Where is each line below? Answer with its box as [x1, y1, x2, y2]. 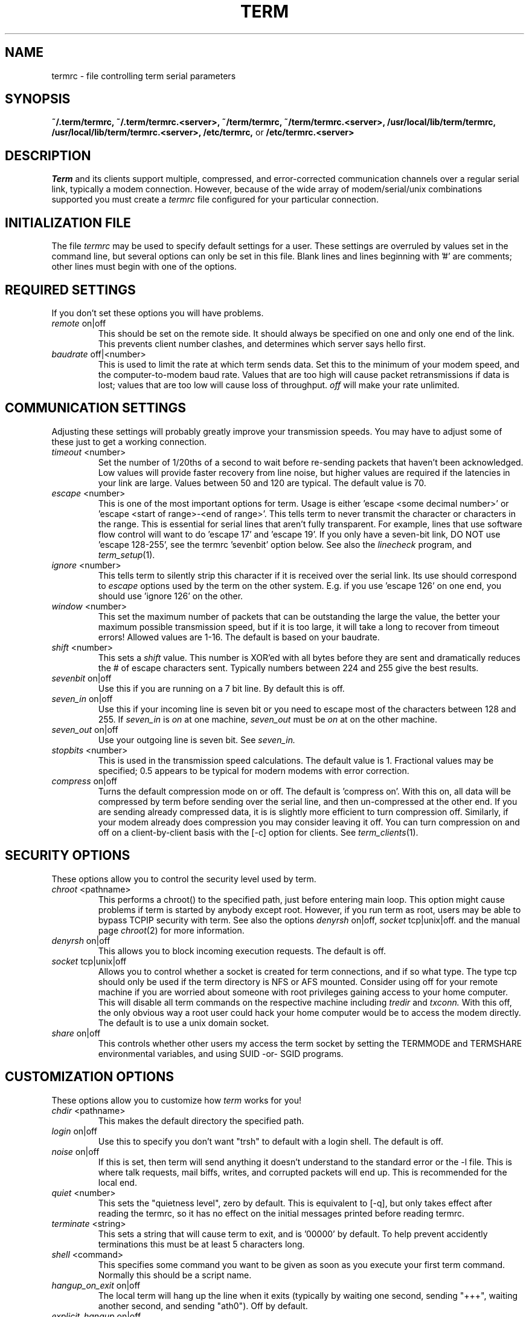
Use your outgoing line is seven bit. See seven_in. [98, 734, 296, 745]
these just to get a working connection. [51, 436, 207, 447]
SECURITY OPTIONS [5, 848, 130, 863]
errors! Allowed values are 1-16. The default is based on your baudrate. [98, 631, 380, 642]
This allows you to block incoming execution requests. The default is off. [98, 945, 386, 956]
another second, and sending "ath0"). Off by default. [98, 1300, 308, 1311]
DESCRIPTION [5, 148, 91, 163]
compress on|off [51, 775, 117, 786]
